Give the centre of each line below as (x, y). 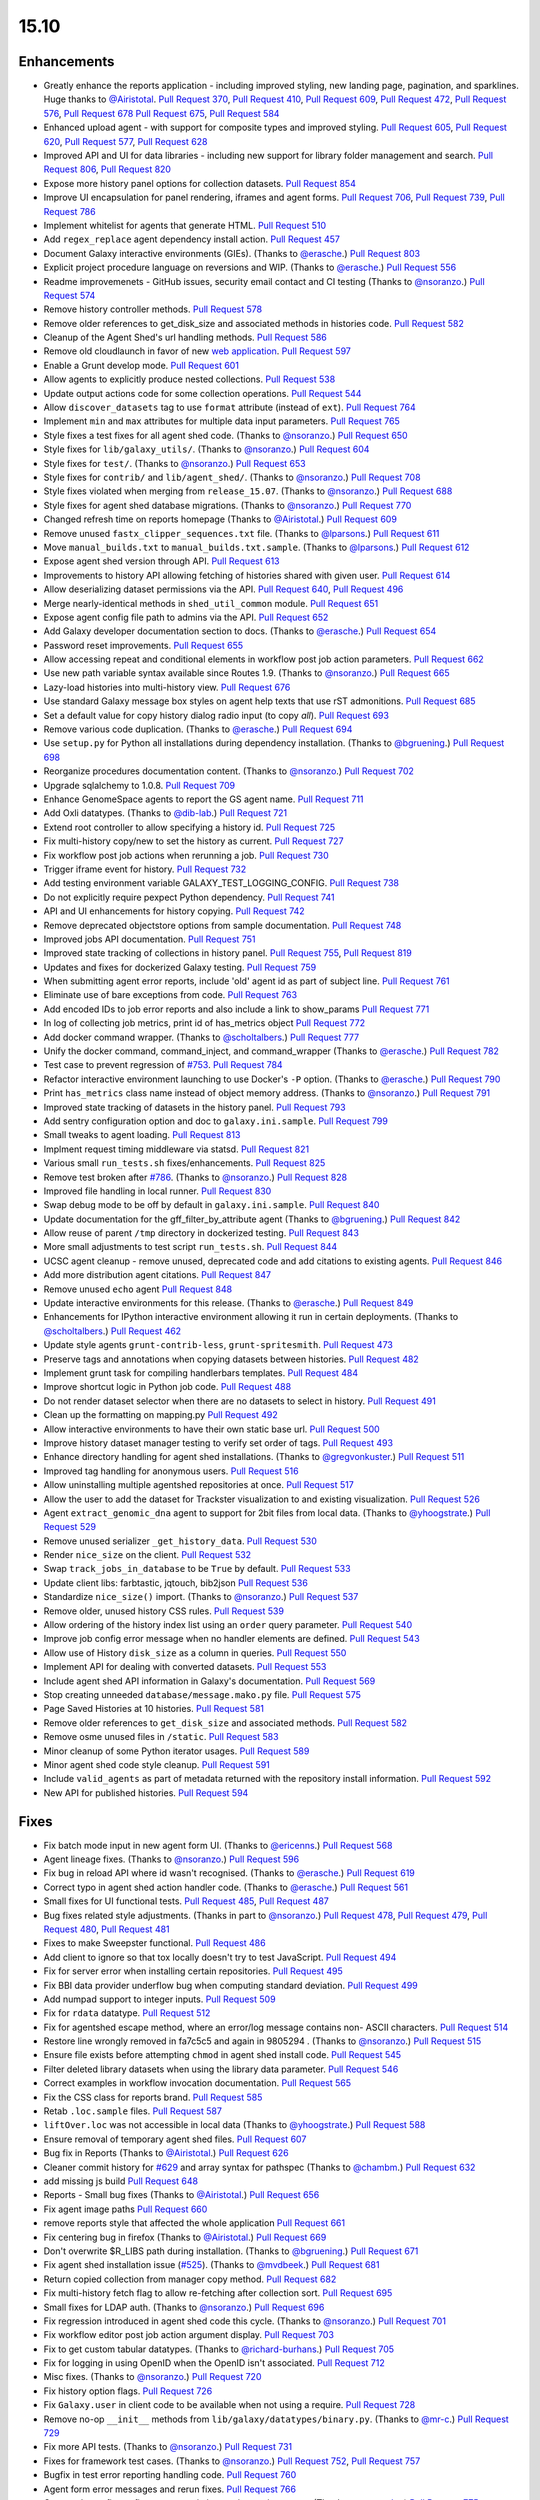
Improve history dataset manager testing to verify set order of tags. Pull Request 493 (218, 1442)
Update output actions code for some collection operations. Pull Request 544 (202, 393)
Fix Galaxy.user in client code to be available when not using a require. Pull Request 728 (229, 2405)
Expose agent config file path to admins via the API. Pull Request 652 (186, 617)
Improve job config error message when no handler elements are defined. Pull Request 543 (231, 1639)
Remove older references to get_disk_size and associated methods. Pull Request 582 (225, 1722)
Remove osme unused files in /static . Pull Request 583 (161, 1737)
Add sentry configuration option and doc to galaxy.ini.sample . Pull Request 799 (216, 1121)
